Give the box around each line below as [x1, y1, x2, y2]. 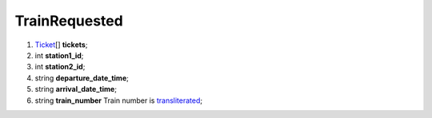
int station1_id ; [34, 50, 84, 60]
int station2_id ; [34, 62, 86, 72]
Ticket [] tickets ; [34, 40, 88, 49]
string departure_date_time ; [34, 73, 130, 83]
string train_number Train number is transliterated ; [34, 96, 203, 105]
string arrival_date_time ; [34, 85, 118, 94]
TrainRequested [14, 12, 123, 29]
